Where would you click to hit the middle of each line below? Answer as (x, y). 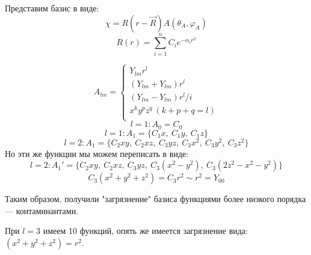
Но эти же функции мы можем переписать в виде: (97, 153)
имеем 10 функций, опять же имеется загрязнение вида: (145, 231)
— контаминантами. (42, 210)
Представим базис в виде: (52, 8)
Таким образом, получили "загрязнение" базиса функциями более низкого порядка (155, 199)
